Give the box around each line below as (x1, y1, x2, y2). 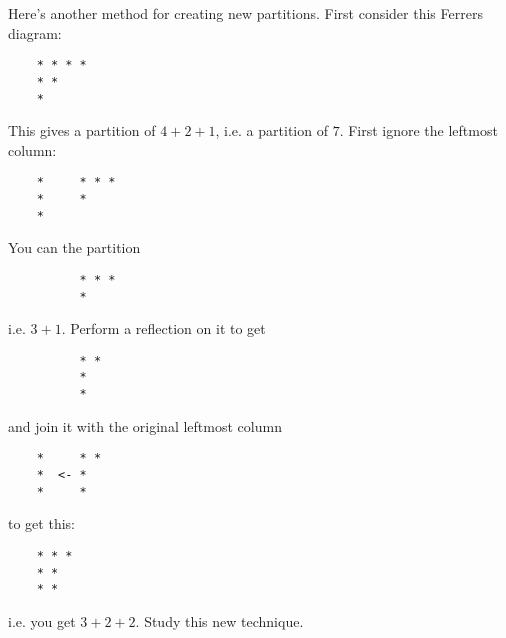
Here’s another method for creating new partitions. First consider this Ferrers (8, 3, 483, 23)
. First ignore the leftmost (339, 120, 498, 141)
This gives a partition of (8, 120, 156, 141)
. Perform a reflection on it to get (61, 318, 266, 339)
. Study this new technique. (135, 610, 304, 631)
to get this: (8, 513, 75, 534)
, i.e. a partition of (215, 120, 328, 141)
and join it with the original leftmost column (8, 415, 282, 436)
